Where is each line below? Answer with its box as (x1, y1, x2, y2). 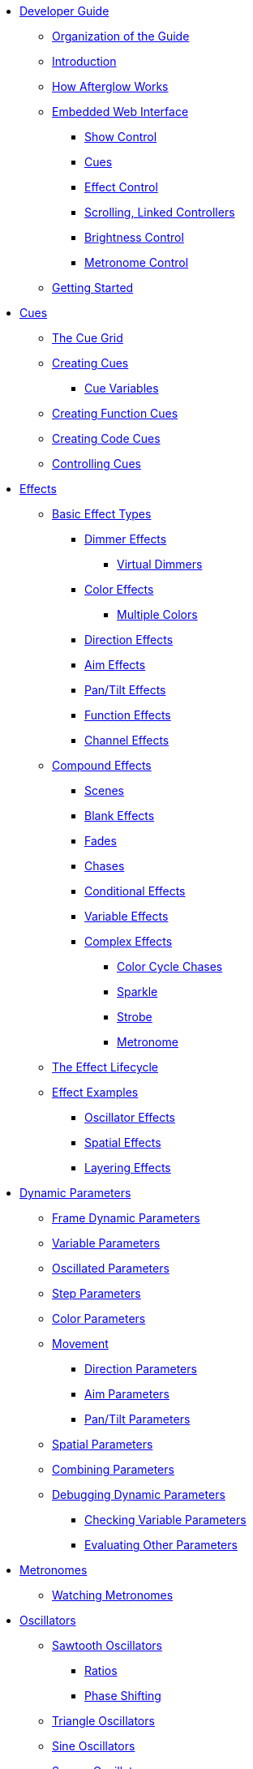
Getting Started (52, 281, 134, 294)
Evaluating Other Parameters (84, 1538, 238, 1552)
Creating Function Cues (52, 406, 178, 420)
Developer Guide (19, 4, 109, 18)
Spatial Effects (84, 1136, 161, 1149)
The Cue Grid (52, 331, 123, 345)
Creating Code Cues (52, 432, 161, 445)
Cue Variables (84, 381, 159, 395)
